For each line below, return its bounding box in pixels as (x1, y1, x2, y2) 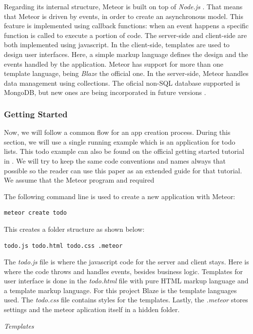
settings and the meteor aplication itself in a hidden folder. (4, 304, 180, 315)
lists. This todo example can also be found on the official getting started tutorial (4, 146, 244, 156)
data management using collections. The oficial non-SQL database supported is (4, 77, 240, 88)
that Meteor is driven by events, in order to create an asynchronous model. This (4, 11, 243, 21)
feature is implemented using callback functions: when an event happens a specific (4, 20, 249, 31)
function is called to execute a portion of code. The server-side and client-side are (4, 30, 247, 40)
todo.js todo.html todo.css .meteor (4, 242, 123, 249)
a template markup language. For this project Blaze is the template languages (4, 285, 237, 295)
